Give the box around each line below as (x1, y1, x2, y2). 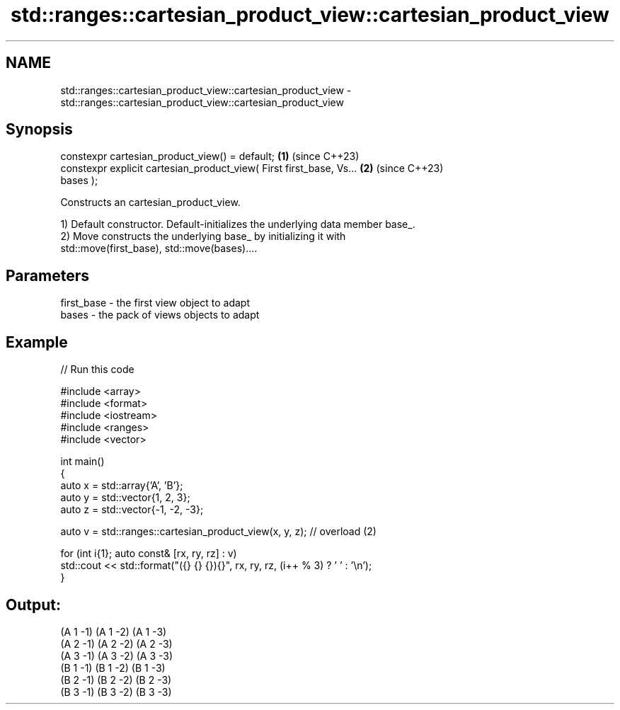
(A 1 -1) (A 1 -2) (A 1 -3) (60, 625, 167, 638)
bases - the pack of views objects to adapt (60, 309, 260, 321)
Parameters (6, 266, 89, 285)
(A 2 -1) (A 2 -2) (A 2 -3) (60, 637, 173, 650)
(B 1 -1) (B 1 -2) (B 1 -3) (60, 661, 166, 674)
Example (6, 333, 68, 351)
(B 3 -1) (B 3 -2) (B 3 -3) (60, 685, 172, 698)
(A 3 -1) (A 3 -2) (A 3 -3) (60, 649, 173, 662)
